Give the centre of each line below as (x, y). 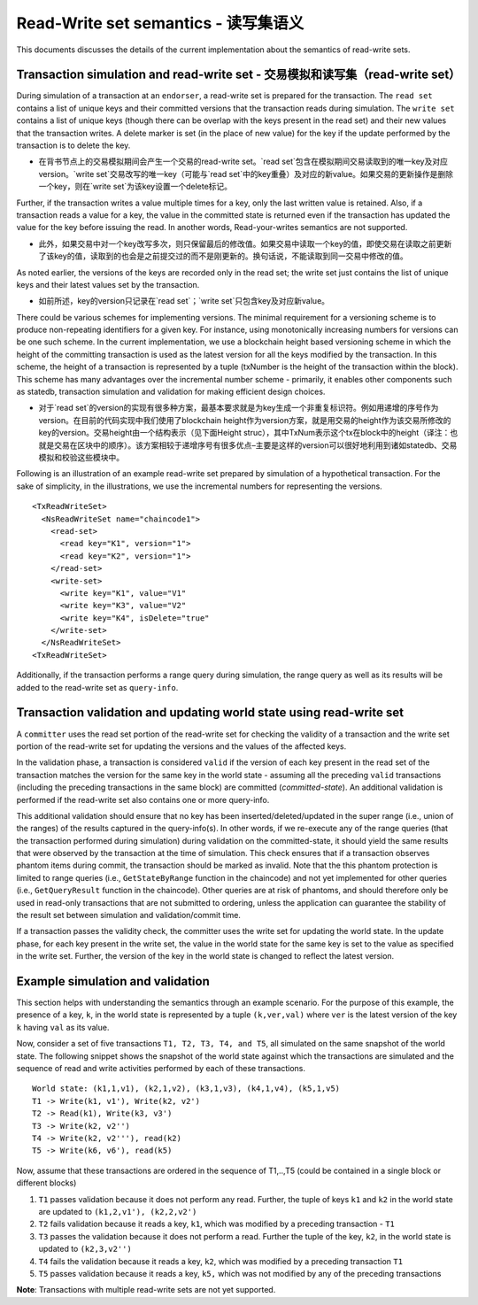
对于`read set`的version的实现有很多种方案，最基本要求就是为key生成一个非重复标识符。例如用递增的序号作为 (239, 408)
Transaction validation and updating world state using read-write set (210, 713)
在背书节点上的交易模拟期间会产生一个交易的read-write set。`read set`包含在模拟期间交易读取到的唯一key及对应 (243, 162)
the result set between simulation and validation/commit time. (128, 915)
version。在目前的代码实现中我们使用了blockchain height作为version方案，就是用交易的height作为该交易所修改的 (245, 420)
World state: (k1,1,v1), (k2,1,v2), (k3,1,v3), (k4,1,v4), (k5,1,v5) (186, 1089)
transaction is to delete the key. (73, 145)
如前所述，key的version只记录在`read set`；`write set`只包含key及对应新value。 (184, 301)
